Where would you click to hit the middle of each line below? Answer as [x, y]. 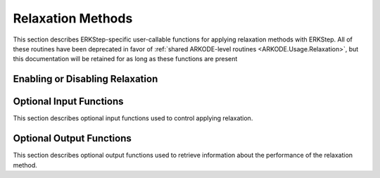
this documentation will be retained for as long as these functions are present [125, 59]
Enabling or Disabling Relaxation [85, 79]
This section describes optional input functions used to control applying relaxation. [133, 118]
